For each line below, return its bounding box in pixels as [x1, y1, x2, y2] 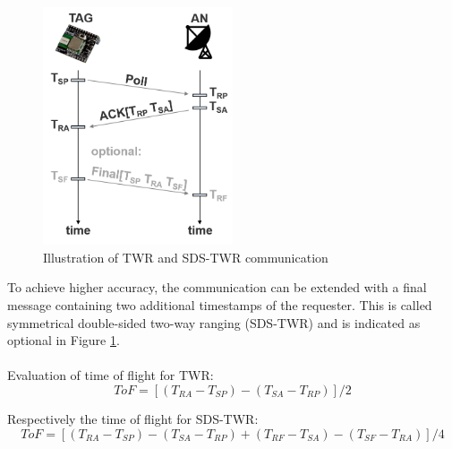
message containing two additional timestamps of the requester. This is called [7, 296, 432, 315]
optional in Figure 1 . [7, 331, 120, 350]
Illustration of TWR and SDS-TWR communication [43, 247, 328, 266]
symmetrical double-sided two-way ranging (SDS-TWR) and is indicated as [7, 313, 421, 332]
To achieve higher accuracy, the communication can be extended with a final [7, 278, 427, 297]
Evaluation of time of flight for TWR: [7, 366, 214, 384]
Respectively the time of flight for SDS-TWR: [7, 410, 259, 428]
